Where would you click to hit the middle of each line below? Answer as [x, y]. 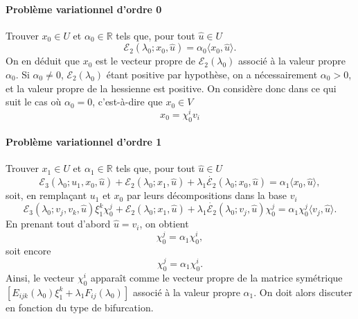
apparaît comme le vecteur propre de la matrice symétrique [217, 277]
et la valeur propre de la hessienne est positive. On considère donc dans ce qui [171, 88]
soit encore [28, 250]
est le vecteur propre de [145, 61]
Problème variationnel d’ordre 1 [84, 142]
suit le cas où [34, 102]
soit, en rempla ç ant [46, 195]
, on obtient [164, 224]
